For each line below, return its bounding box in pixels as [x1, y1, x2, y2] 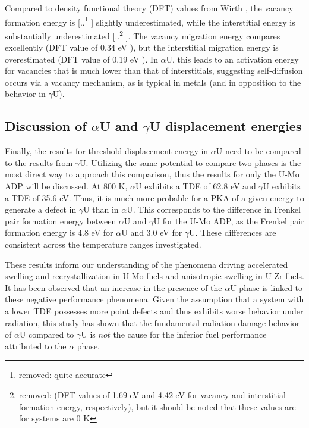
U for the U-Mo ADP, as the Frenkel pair [153, 214, 304, 227]
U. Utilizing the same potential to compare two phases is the [80, 156, 301, 168]
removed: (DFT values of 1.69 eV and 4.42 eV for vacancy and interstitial [18, 388, 286, 401]
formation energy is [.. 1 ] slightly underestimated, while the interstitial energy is [5, 14, 295, 28]
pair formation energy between [5, 214, 116, 227]
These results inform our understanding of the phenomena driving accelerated [5, 258, 288, 270]
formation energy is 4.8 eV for [5, 226, 113, 239]
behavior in [5, 88, 46, 100]
